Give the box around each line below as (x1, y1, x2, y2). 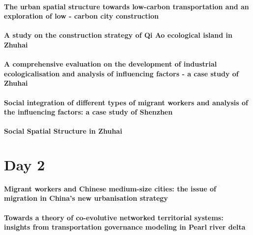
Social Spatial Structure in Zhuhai (4, 126, 122, 136)
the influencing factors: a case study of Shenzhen (4, 107, 173, 117)
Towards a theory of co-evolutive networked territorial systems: (4, 212, 224, 222)
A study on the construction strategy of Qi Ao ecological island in (4, 30, 232, 40)
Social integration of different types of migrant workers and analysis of (4, 97, 248, 107)
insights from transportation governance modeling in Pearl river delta (4, 222, 246, 232)
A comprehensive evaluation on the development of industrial (4, 59, 217, 69)
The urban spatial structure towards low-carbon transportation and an (4, 1, 249, 11)
